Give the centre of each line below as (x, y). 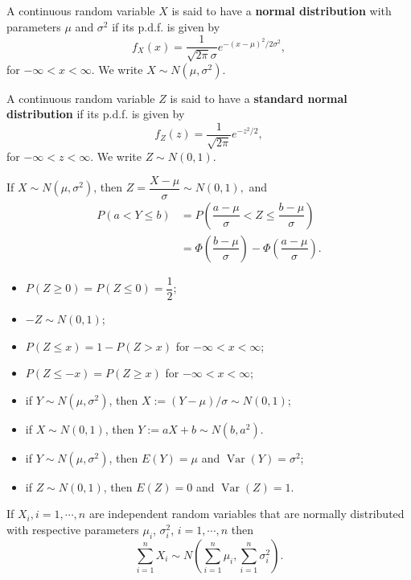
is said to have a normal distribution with (282, 10)
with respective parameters (73, 530)
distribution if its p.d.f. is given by (96, 114)
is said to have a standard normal (259, 98)
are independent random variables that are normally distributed (247, 514)
